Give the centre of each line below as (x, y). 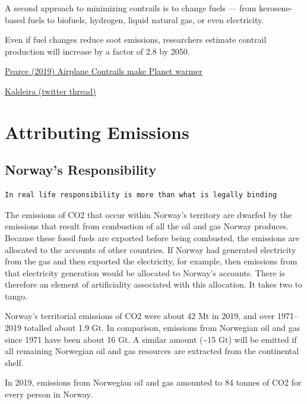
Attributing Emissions (97, 132)
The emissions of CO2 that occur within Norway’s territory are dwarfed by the (148, 214)
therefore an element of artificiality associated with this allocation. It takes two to (154, 284)
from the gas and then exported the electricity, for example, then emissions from (151, 261)
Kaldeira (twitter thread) (50, 91)
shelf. (14, 362)
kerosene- (276, 8)
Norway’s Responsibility (81, 170)
